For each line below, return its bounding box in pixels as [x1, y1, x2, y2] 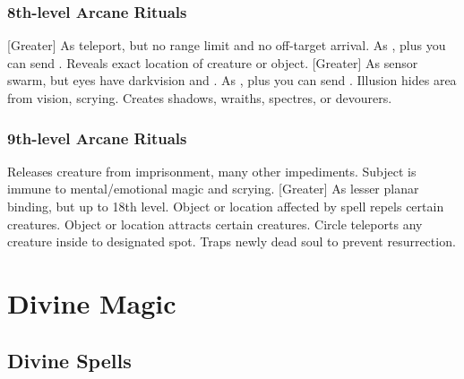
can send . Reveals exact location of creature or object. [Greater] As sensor [7, 53, 418, 72]
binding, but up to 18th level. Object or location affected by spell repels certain [7, 197, 444, 215]
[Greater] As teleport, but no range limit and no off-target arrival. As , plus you [7, 36, 446, 55]
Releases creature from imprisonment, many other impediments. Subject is [7, 161, 417, 180]
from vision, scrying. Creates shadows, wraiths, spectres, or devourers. [7, 89, 392, 107]
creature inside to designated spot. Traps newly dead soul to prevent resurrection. [7, 232, 456, 251]
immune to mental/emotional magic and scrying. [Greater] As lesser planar [7, 179, 419, 198]
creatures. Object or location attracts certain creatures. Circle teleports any [7, 214, 423, 233]
